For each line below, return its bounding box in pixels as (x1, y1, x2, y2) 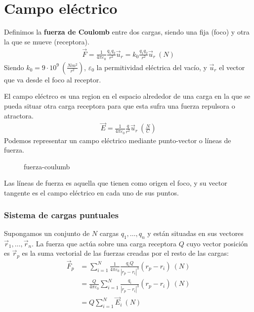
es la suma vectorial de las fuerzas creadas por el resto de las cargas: (22, 248, 229, 258)
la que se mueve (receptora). (4, 36, 89, 46)
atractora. (4, 110, 34, 120)
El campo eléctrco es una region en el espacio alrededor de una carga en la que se (4, 91, 251, 101)
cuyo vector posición (186, 238, 248, 248)
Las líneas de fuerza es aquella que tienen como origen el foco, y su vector (4, 178, 227, 188)
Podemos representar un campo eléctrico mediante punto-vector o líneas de (4, 135, 231, 145)
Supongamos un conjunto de (4, 228, 90, 238)
